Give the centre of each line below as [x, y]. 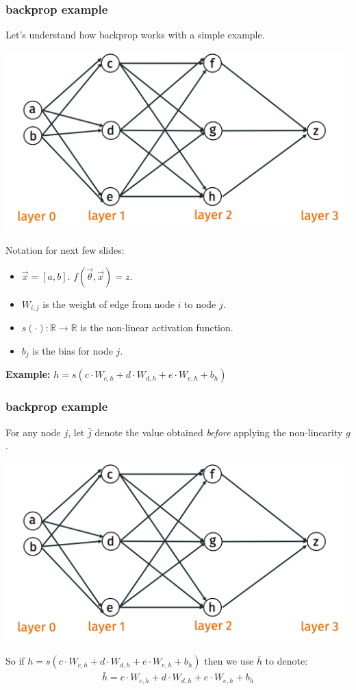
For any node [33, 432]
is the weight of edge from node [109, 304]
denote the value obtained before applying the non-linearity [219, 432]
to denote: [287, 661]
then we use [229, 661]
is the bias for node [73, 350]
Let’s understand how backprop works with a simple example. [135, 35]
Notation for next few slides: [65, 250]
